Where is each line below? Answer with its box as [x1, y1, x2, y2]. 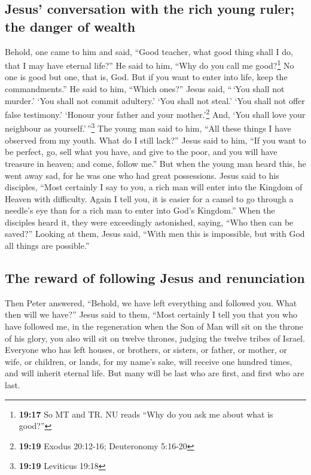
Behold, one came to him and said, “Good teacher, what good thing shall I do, [5, 45, 293, 57]
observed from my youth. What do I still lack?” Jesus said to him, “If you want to [5, 133, 306, 146]
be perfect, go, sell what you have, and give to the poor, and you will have [5, 145, 278, 158]
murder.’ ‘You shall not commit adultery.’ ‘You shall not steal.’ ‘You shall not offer [5, 94, 305, 106]
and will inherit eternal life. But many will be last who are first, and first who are [5, 367, 304, 379]
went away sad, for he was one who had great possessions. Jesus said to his [5, 169, 279, 181]
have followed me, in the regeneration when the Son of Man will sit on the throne [5, 320, 303, 333]
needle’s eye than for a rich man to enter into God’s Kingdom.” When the [5, 204, 275, 217]
